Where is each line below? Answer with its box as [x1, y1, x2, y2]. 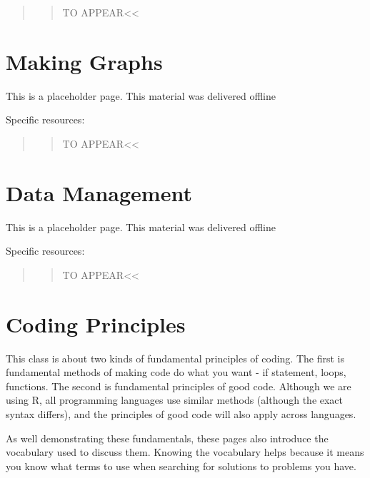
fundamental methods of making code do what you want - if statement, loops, [6, 365, 346, 380]
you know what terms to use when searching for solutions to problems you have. [6, 458, 356, 473]
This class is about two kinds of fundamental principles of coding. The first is [6, 350, 344, 365]
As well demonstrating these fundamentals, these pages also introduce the [6, 430, 329, 445]
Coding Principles [6, 309, 186, 338]
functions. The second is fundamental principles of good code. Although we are [6, 378, 351, 393]
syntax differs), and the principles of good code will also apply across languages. [6, 406, 356, 421]
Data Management [6, 178, 192, 207]
